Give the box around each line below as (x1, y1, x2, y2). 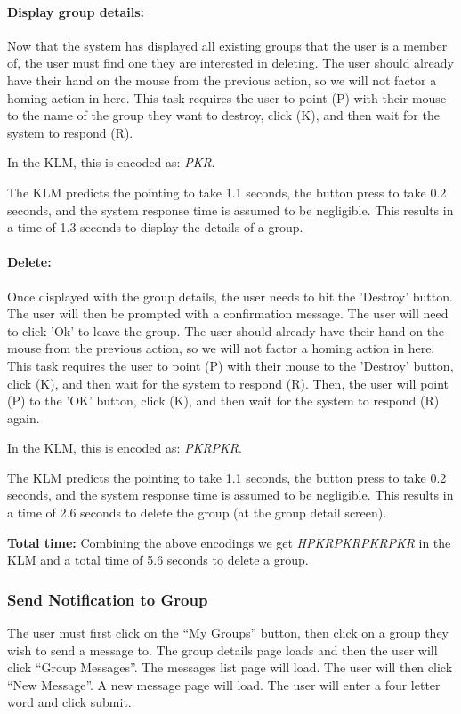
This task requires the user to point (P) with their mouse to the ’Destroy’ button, (7, 356, 454, 374)
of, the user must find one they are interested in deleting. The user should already (7, 53, 454, 72)
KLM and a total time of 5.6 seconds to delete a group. (7, 550, 309, 569)
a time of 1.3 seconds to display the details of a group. (7, 218, 303, 237)
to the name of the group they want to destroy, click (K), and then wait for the (7, 106, 440, 124)
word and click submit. (7, 693, 132, 711)
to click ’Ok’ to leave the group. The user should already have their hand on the (7, 321, 445, 340)
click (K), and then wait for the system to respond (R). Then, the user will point (7, 373, 449, 392)
